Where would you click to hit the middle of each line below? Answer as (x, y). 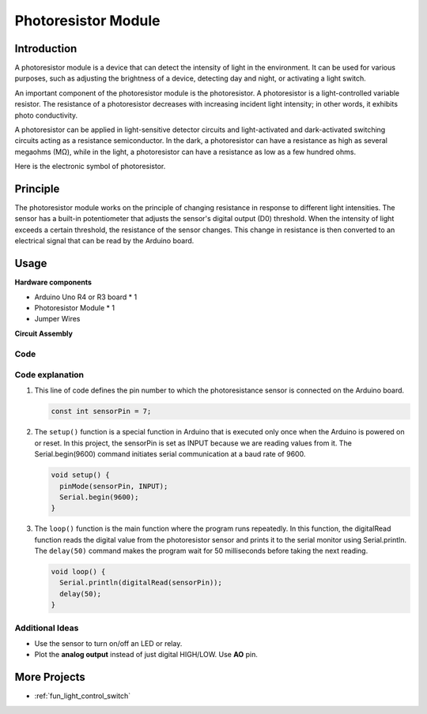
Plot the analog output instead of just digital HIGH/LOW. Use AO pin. (146, 655)
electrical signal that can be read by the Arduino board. (104, 241)
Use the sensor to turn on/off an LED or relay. (108, 643)
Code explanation (49, 375)
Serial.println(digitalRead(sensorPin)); (141, 583)
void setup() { (80, 475)
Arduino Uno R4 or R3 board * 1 (86, 297)
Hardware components (53, 282)
